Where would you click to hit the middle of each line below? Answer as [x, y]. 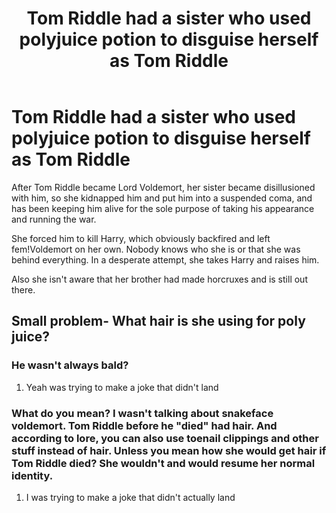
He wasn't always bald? [70, 365]
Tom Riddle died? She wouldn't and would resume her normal [163, 463]
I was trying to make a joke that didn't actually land [130, 497]
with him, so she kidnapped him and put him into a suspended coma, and [162, 198]
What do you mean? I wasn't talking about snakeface [142, 413]
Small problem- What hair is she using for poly [158, 321]
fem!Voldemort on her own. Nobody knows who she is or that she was [156, 249]
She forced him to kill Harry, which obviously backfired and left [141, 238]
